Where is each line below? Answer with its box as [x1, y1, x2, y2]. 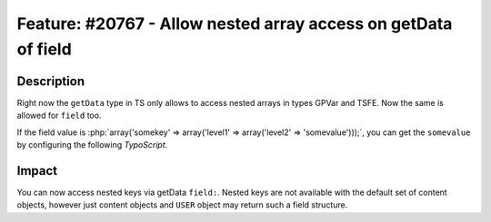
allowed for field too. [16, 110, 102, 121]
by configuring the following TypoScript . [16, 140, 168, 150]
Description [16, 73, 85, 89]
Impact [16, 163, 58, 179]
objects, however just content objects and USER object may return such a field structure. [16, 199, 348, 210]
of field [16, 39, 72, 59]
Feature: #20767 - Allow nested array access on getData [16, 14, 453, 34]
